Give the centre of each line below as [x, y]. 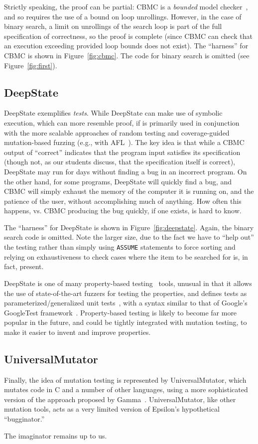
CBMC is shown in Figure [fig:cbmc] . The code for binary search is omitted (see [127, 55]
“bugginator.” [24, 419]
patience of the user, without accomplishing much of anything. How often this [123, 201]
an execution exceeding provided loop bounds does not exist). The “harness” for [126, 46]
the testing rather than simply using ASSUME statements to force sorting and [120, 247]
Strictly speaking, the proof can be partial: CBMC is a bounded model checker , [126, 6]
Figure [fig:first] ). [31, 65]
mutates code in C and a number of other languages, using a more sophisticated [126, 389]
